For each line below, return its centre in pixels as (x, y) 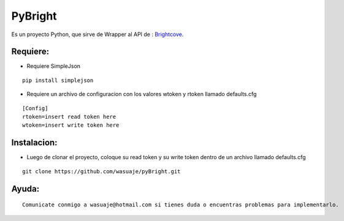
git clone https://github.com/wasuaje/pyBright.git (101, 171)
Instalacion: (34, 143)
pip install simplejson (58, 80)
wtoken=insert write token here (71, 125)
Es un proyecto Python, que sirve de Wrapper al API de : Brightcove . (97, 34)
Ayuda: (25, 189)
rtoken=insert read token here (69, 117)
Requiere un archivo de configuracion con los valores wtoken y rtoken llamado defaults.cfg (142, 94)
